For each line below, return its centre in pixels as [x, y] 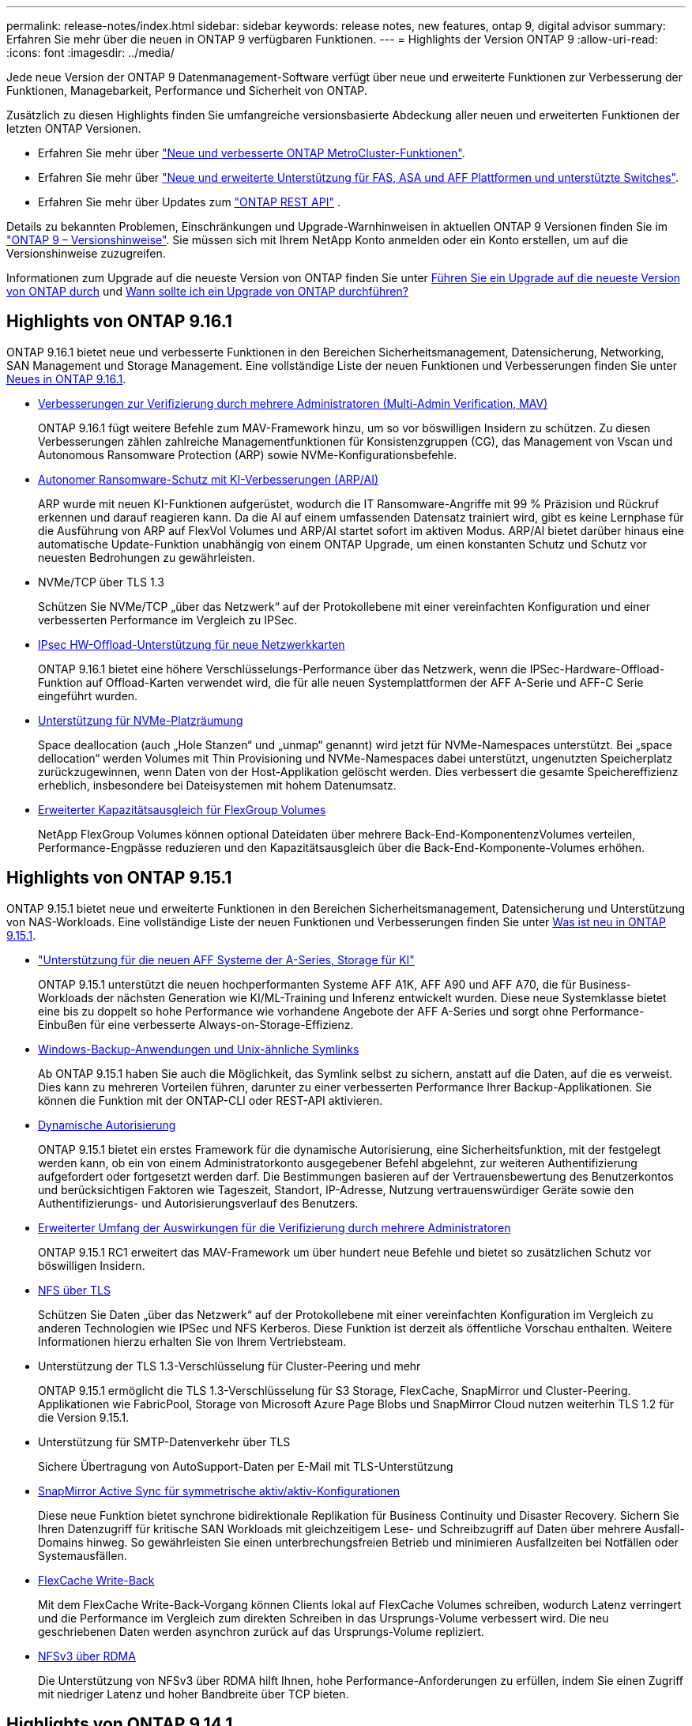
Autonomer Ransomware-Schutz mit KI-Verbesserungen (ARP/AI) [209, 479]
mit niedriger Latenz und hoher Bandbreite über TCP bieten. [194, 1694]
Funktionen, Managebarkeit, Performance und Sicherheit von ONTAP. [187, 90]
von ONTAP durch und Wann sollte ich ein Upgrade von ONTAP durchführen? [207, 291]
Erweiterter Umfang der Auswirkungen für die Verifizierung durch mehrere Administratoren [275, 1227]
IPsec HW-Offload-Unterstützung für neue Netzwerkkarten [192, 644]
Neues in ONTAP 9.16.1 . [66, 379]
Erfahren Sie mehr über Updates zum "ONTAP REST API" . [189, 202]
